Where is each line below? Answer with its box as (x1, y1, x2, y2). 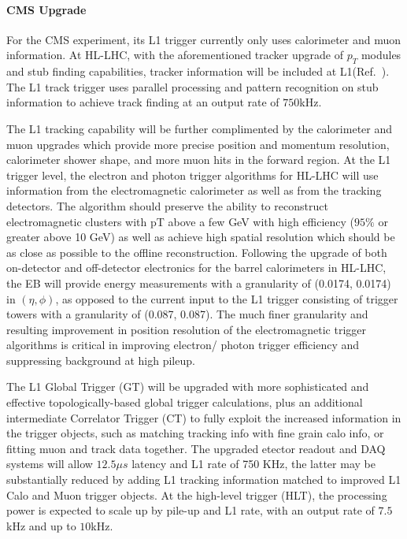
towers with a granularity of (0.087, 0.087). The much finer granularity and (6, 306, 368, 322)
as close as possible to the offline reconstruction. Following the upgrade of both (6, 243, 387, 260)
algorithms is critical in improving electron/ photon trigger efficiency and (6, 336, 360, 353)
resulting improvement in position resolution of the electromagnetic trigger (6, 321, 367, 337)
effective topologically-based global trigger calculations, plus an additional (6, 394, 363, 411)
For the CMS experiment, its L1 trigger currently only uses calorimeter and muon (6, 31, 401, 47)
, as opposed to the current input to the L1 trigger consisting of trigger (55, 290, 398, 307)
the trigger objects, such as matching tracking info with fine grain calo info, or (6, 425, 384, 441)
